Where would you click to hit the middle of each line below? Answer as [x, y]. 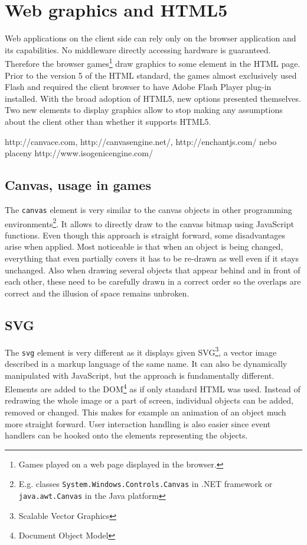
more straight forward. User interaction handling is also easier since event [138, 423]
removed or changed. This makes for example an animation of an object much [146, 412]
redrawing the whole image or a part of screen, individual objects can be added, [149, 400]
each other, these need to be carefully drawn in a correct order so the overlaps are [153, 281]
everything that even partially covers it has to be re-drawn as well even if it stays [152, 258]
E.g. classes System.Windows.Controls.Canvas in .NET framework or [146, 484]
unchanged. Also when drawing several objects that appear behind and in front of [153, 270]
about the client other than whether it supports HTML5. [108, 121]
